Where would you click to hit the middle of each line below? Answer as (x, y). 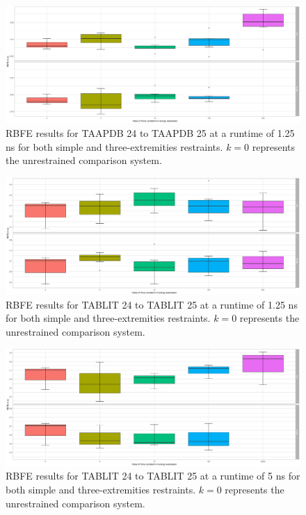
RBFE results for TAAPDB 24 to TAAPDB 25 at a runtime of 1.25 (150, 132)
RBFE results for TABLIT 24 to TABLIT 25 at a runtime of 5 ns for (153, 476)
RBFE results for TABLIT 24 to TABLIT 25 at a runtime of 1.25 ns (152, 304)
